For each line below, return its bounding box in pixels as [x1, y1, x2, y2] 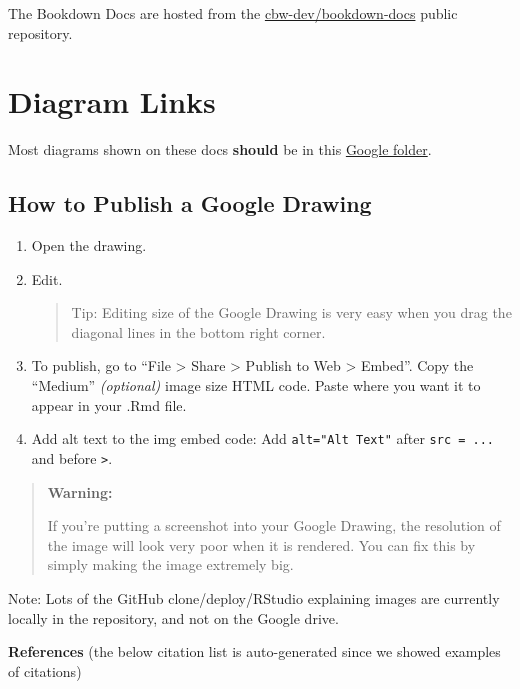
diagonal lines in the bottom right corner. [71, 321, 326, 342]
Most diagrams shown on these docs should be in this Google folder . [8, 139, 432, 160]
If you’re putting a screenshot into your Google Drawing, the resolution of [47, 515, 501, 536]
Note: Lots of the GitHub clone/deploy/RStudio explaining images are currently [8, 587, 500, 608]
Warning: [47, 481, 113, 502]
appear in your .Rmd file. [31, 394, 187, 415]
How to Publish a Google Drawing [8, 188, 372, 219]
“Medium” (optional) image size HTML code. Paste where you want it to [31, 375, 481, 396]
